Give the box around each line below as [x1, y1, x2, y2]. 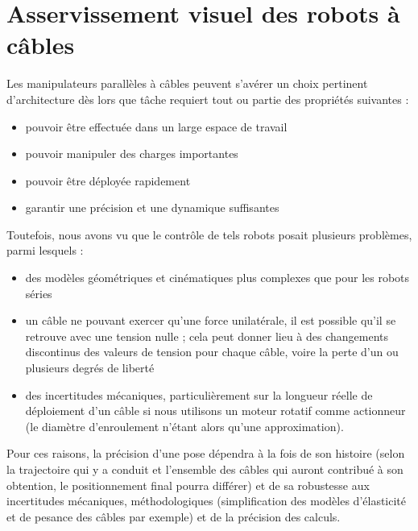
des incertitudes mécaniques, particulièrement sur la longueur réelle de [25, 386, 373, 403]
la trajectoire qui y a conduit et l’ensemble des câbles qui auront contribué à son [6, 461, 404, 477]
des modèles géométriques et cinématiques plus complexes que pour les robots [25, 269, 410, 286]
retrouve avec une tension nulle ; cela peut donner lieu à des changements [25, 327, 389, 344]
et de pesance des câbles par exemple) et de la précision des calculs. [6, 508, 341, 525]
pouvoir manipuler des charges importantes [25, 145, 238, 162]
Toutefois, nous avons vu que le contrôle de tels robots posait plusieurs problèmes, [6, 226, 412, 243]
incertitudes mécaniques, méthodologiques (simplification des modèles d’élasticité [6, 492, 407, 509]
